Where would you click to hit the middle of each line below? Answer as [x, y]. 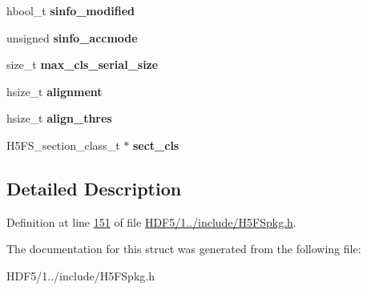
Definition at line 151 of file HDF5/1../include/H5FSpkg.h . [151, 222]
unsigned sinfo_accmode [72, 37]
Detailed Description [94, 188]
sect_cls [156, 145]
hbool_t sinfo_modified [71, 10]
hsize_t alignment [54, 91]
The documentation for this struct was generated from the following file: [184, 249]
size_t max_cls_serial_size [83, 64]
